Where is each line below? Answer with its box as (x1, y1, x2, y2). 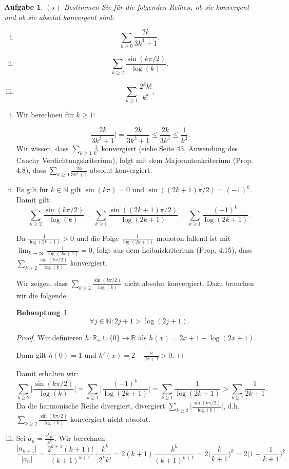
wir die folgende (16, 290, 66, 300)
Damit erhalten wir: (16, 368, 79, 379)
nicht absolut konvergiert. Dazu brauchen (124, 278, 254, 289)
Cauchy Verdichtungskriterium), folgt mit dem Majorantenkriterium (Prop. (16, 154, 253, 165)
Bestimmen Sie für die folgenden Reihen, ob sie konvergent (64, 2, 249, 12)
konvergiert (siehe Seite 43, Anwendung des (101, 143, 238, 154)
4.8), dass (16, 165, 46, 175)
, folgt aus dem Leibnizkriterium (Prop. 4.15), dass (92, 244, 252, 255)
